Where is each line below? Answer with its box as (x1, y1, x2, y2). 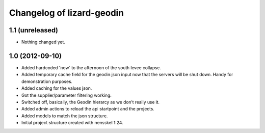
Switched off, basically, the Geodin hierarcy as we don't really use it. (21, 99, 159, 105)
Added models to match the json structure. (21, 113, 108, 119)
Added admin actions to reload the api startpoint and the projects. (21, 106, 155, 112)
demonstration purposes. (21, 79, 73, 84)
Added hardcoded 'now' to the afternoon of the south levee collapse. (21, 64, 161, 71)
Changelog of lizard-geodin (9, 7, 124, 18)
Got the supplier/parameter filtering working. (21, 92, 112, 98)
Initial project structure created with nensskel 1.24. (21, 120, 124, 126)
